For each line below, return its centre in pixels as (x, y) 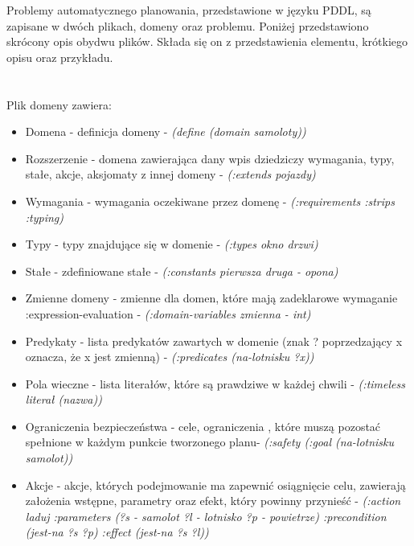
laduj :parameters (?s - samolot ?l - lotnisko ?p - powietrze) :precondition (206, 516)
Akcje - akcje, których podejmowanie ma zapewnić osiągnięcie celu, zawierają (215, 484)
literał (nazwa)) (64, 399)
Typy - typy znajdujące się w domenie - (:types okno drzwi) (172, 244)
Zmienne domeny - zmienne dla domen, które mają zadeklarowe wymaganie (211, 298)
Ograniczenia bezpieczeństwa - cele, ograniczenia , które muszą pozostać (203, 426)
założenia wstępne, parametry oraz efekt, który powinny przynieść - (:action (213, 501)
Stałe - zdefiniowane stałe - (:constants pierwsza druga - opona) (182, 271)
